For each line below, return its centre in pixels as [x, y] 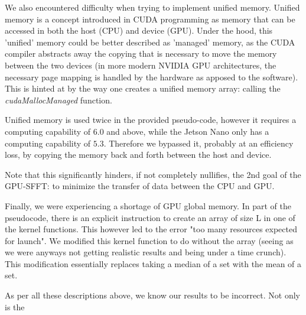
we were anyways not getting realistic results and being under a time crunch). [146, 252]
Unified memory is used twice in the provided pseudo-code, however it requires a [151, 120]
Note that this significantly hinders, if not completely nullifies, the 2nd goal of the [153, 174]
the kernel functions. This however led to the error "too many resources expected [151, 229]
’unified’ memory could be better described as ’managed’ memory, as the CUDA [150, 42]
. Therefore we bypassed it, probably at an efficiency [198, 143]
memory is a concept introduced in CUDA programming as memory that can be [150, 19]
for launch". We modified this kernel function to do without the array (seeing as [149, 240]
